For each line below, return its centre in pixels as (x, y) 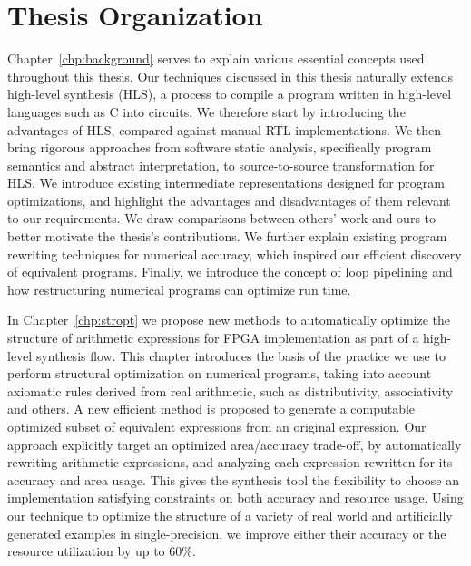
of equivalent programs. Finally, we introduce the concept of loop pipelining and (230, 272)
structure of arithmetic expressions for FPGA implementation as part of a (213, 338)
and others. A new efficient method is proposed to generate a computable (211, 409)
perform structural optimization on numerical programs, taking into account (220, 373)
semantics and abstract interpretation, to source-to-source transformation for (221, 165)
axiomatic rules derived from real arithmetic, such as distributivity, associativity (231, 390)
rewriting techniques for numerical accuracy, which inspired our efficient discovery (235, 254)
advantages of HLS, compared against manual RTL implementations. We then (225, 129)
